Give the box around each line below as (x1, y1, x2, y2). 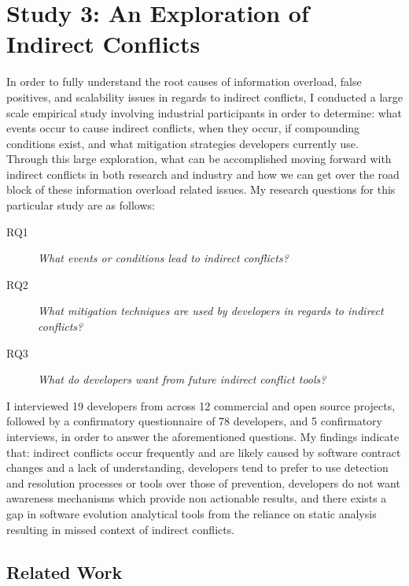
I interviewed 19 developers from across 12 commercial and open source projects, (6, 397, 396, 414)
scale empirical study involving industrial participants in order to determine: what (6, 104, 403, 121)
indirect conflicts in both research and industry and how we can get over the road (6, 165, 400, 182)
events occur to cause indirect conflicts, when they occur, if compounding (6, 120, 360, 136)
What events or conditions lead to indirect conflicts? (38, 250, 289, 266)
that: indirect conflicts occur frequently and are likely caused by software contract (6, 443, 401, 460)
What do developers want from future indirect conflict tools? (38, 371, 326, 388)
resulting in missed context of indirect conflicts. (6, 521, 235, 537)
